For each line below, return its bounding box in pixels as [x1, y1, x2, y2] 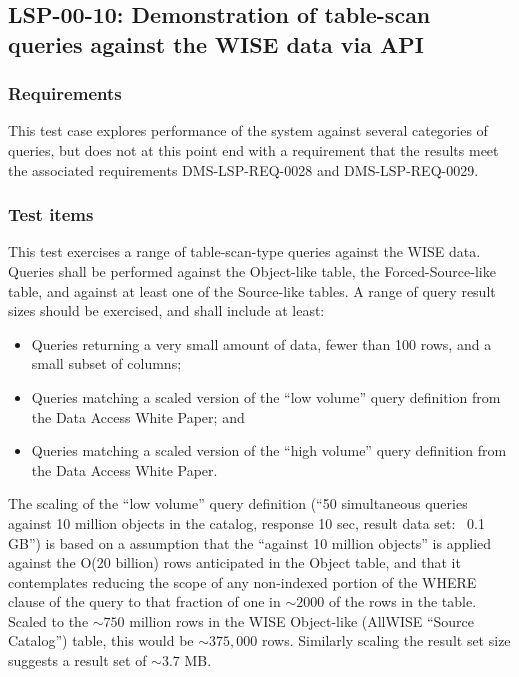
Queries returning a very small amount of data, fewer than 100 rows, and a [31, 333, 492, 354]
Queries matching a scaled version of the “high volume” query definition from [31, 440, 507, 461]
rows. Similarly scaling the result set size [261, 630, 511, 651]
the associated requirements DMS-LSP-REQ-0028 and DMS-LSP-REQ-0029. [8, 159, 479, 180]
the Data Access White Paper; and [31, 406, 245, 427]
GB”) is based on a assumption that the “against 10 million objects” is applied [8, 532, 492, 553]
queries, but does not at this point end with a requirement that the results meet [8, 139, 499, 160]
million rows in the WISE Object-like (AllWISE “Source [129, 610, 475, 631]
